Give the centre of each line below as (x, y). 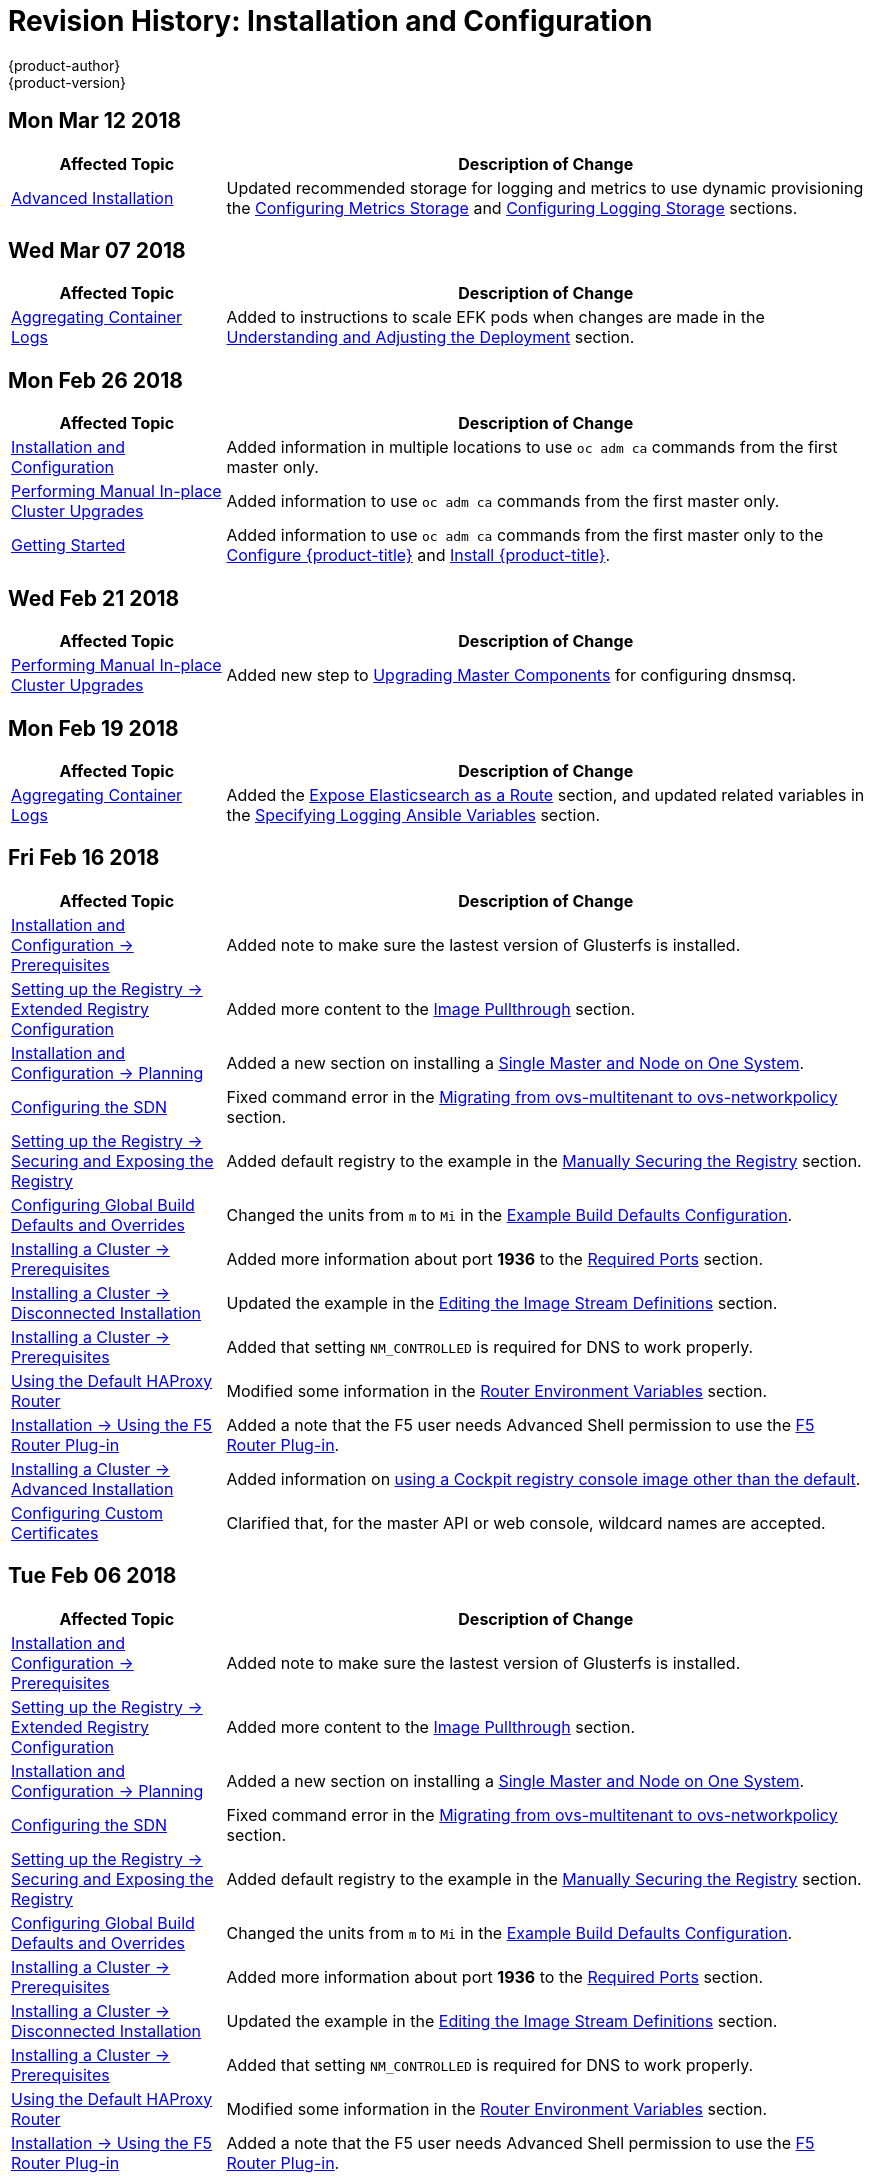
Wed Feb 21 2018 (94, 598)
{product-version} (67, 82)
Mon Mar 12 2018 (95, 121)
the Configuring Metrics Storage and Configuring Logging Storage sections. (512, 207)
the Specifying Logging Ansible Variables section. (413, 814)
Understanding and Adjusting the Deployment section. (430, 337)
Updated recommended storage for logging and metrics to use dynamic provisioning (545, 187)
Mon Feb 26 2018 (95, 380)
